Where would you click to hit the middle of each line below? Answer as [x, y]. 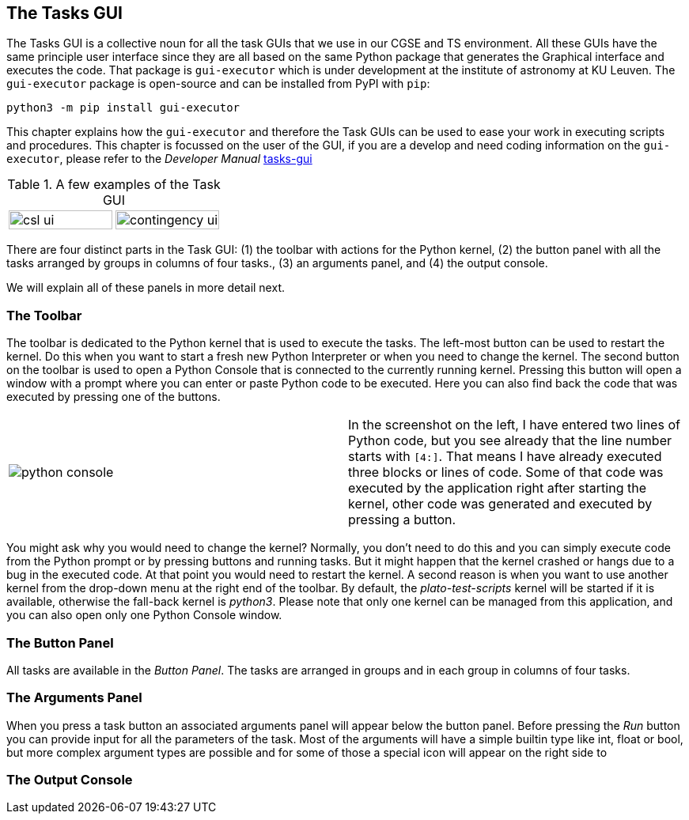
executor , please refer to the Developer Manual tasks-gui [159, 159]
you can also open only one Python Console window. [144, 615]
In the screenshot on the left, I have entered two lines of [514, 425]
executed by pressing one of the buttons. [114, 397]
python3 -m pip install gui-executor [123, 108]
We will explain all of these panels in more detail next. [146, 288]
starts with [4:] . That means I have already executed [505, 457]
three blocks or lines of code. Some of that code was [506, 472]
